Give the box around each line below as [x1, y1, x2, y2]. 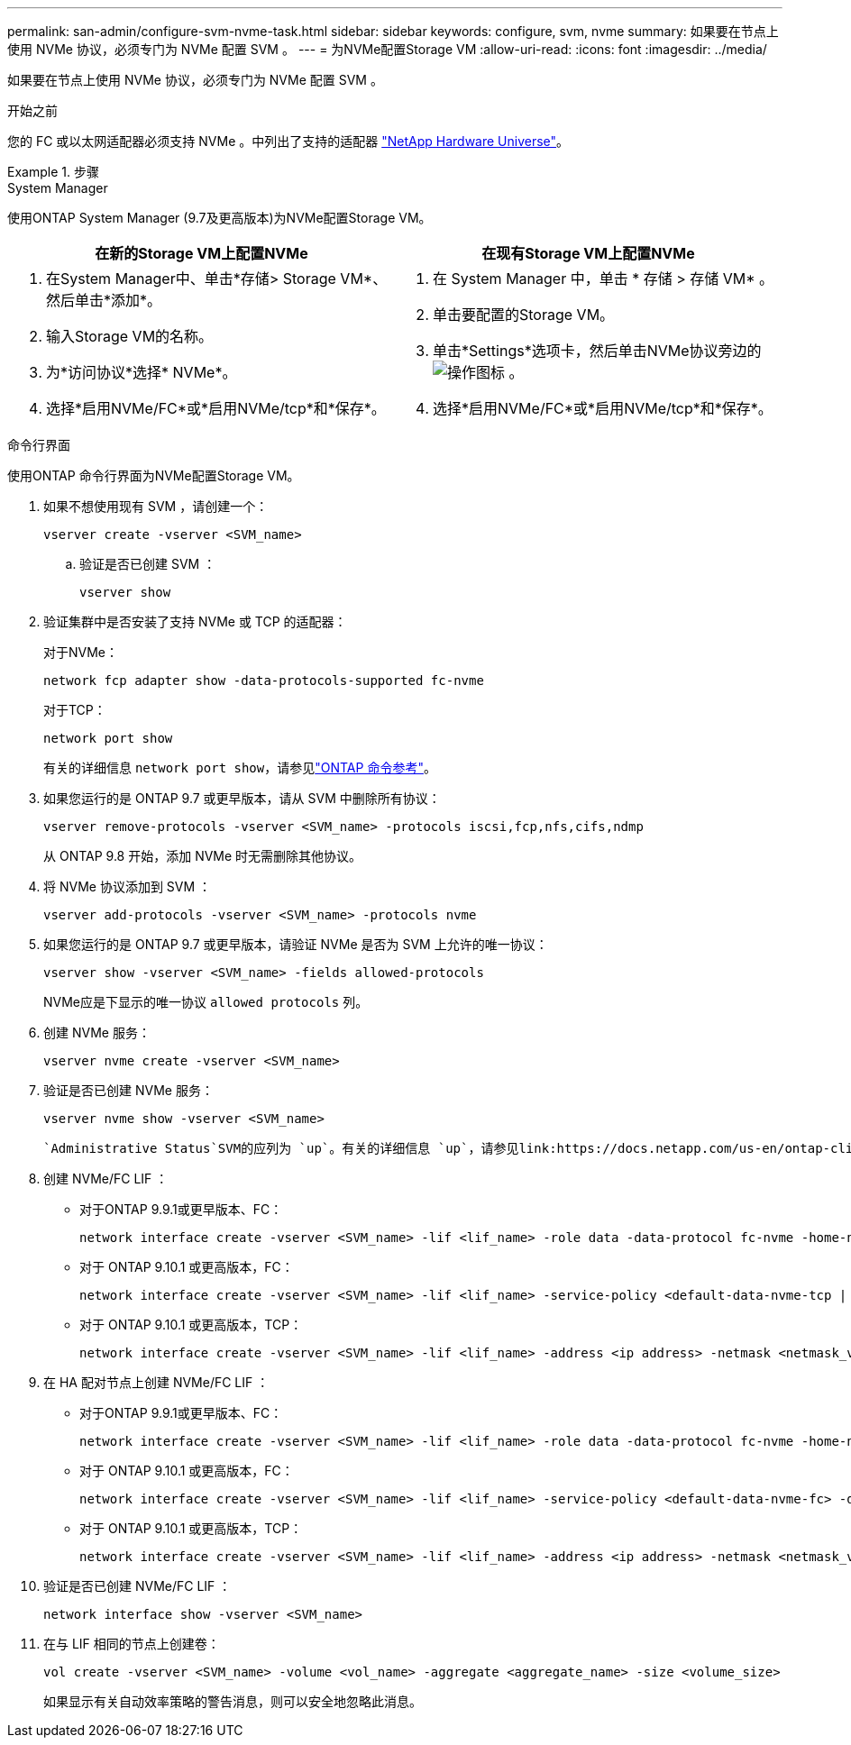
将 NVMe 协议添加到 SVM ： [43, 879, 212, 894]
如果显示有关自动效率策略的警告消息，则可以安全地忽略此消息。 [43, 1694, 422, 1709]
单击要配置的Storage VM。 [433, 306, 615, 324]
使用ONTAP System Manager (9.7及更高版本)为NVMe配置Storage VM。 [7, 210, 432, 225]
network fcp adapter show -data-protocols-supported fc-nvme [43, 673, 484, 688]
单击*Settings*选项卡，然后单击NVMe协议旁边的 [433, 342, 762, 360]
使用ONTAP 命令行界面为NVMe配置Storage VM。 [7, 468, 300, 483]
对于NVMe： [43, 644, 119, 660]
